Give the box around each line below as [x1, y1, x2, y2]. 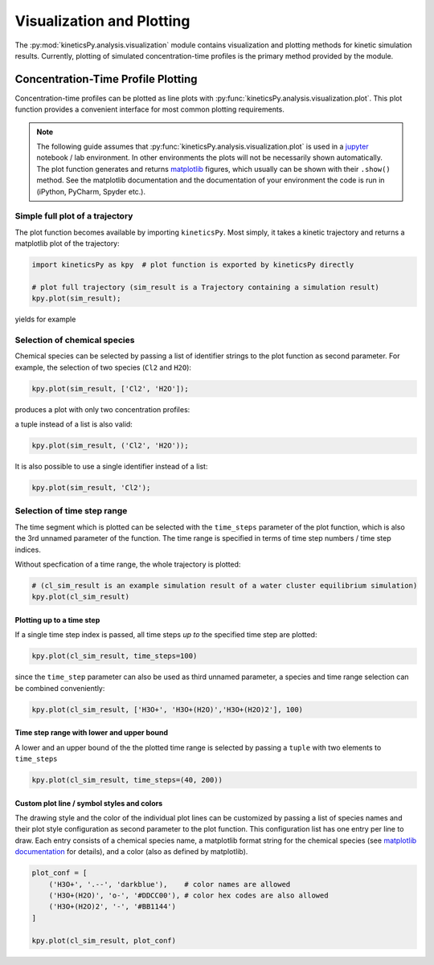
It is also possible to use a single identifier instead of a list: [14, 462, 208, 472]
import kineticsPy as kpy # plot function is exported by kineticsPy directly [31, 260, 354, 269]
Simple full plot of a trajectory [14, 211, 133, 222]
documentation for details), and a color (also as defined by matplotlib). [14, 847, 248, 857]
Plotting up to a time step [14, 615, 100, 624]
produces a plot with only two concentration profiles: [14, 404, 190, 414]
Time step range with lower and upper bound [14, 728, 169, 738]
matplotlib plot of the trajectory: [14, 239, 120, 248]
